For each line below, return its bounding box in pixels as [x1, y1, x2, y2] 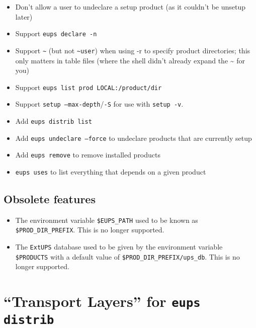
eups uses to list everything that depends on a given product [15, 166, 206, 177]
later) [15, 11, 33, 22]
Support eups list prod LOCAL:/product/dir [15, 81, 162, 92]
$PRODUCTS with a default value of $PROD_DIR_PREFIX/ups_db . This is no [15, 251, 240, 262]
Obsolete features [4, 191, 96, 207]
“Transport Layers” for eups [4, 291, 201, 311]
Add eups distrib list [15, 116, 92, 126]
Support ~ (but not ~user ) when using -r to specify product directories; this [15, 45, 250, 55]
